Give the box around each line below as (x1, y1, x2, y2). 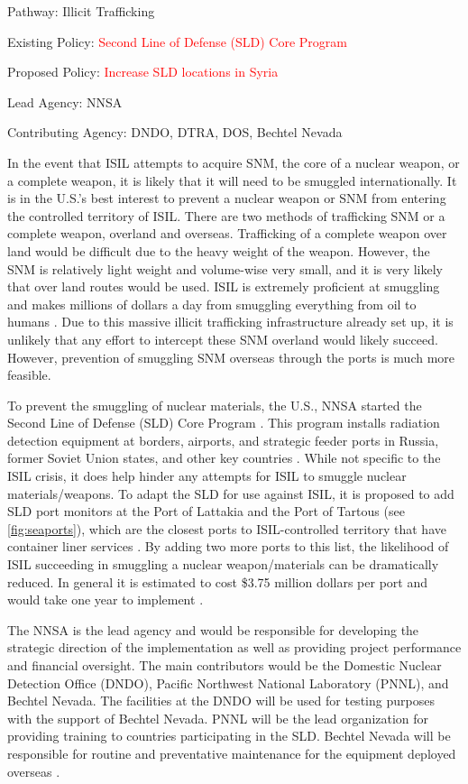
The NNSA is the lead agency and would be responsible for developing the (7, 620, 419, 639)
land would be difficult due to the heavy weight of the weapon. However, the (7, 241, 430, 260)
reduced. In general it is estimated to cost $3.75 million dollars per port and (7, 572, 428, 591)
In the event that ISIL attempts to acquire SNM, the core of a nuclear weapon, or (7, 152, 460, 171)
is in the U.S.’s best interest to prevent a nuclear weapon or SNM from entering (7, 189, 446, 208)
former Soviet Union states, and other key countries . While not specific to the (7, 448, 441, 467)
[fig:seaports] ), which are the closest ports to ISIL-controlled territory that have (7, 519, 446, 538)
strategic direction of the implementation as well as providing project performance (7, 638, 462, 657)
